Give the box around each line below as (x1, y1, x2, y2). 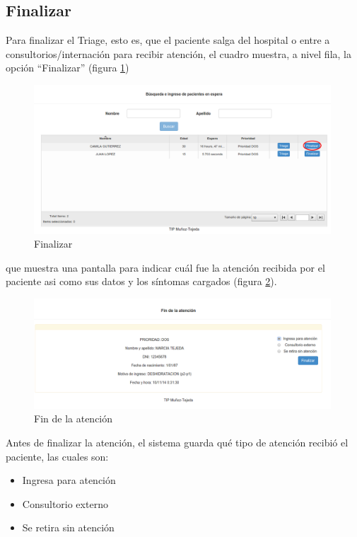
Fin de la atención (34, 411, 113, 426)
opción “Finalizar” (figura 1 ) (6, 60, 129, 75)
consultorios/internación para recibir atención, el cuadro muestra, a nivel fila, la (6, 46, 351, 61)
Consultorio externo (22, 496, 108, 511)
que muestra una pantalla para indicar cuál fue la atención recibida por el (6, 260, 325, 275)
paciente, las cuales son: (6, 449, 109, 463)
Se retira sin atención (22, 520, 115, 535)
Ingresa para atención (22, 473, 116, 487)
